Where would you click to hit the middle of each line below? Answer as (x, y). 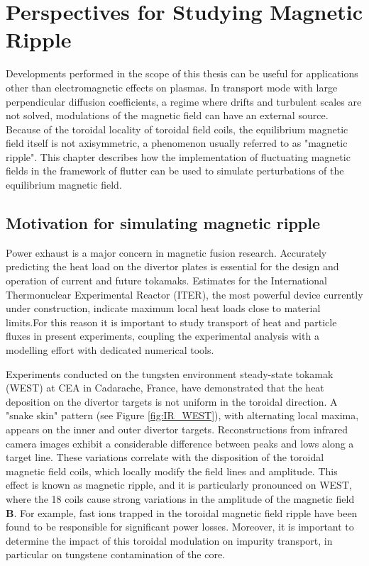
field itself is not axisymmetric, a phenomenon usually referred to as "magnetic (177, 143)
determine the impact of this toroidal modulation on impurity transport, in (169, 540)
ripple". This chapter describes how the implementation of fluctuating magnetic (178, 156)
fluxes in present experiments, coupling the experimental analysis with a (163, 336)
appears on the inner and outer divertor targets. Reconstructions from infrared (177, 429)
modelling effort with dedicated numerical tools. (110, 350)
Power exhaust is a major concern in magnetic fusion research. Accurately (166, 252)
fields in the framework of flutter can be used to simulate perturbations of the (175, 171)
